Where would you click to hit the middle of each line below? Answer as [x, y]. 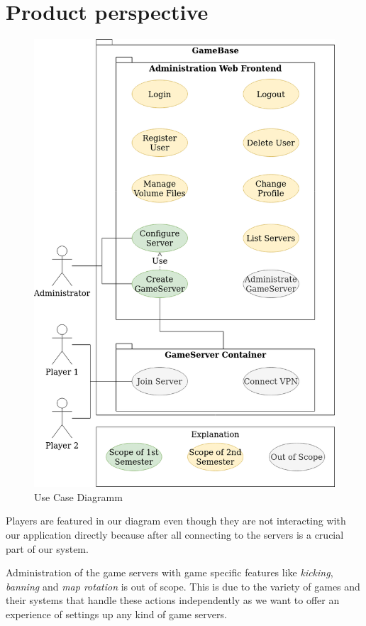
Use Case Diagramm [78, 496]
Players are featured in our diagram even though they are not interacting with [176, 521]
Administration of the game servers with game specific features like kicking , [170, 572]
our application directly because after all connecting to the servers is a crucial [175, 534]
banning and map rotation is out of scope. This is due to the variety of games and [183, 586]
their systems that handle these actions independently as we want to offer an [173, 600]
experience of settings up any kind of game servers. [116, 614]
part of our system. [47, 548]
